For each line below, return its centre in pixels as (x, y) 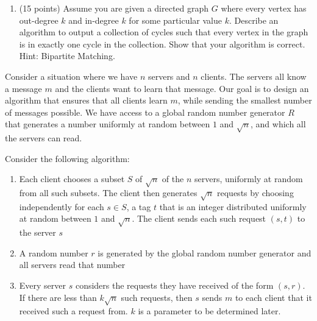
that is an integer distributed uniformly (233, 206)
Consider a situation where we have (71, 76)
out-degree (39, 20)
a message (23, 88)
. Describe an (254, 20)
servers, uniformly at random (248, 179)
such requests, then (157, 297)
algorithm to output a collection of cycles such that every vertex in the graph (164, 32)
